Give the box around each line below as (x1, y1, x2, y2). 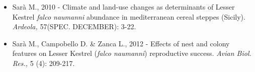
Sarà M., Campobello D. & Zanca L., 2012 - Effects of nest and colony (12, 38, 230, 48)
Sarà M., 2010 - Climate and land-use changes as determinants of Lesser (12, 2, 235, 12)
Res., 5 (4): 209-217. (12, 57, 75, 68)
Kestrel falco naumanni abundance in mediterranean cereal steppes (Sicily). (12, 11, 245, 22)
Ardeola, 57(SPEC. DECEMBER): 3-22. (12, 21, 136, 32)
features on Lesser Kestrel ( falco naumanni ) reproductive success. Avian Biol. (12, 48, 251, 58)
